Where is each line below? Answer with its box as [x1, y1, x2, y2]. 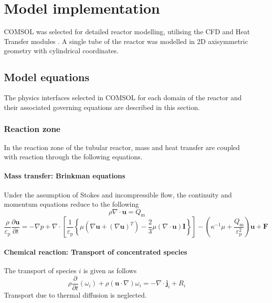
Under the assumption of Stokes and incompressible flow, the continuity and [4, 189, 232, 199]
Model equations [4, 69, 89, 85]
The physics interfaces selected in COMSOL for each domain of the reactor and [4, 92, 242, 103]
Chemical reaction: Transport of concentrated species [4, 247, 188, 257]
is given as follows [83, 265, 137, 276]
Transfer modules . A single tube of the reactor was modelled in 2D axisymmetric [4, 36, 248, 46]
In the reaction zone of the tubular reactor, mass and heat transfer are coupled [4, 142, 240, 152]
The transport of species [4, 265, 77, 276]
